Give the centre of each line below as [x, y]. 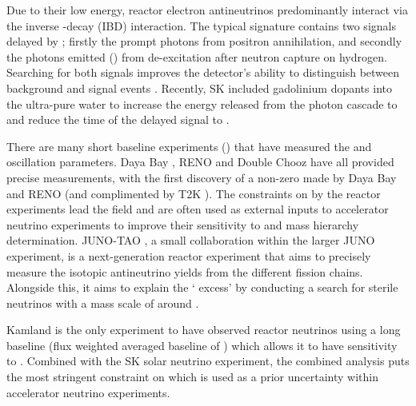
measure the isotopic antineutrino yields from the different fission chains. [185, 271]
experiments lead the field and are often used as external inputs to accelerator [198, 209]
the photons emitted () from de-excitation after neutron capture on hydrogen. [197, 56]
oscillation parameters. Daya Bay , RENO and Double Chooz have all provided [200, 162]
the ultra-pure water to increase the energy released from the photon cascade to [202, 103]
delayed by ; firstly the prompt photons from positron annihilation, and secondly [204, 41]
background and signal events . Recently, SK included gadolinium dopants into [199, 88]
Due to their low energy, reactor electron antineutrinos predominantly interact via [207, 10]
